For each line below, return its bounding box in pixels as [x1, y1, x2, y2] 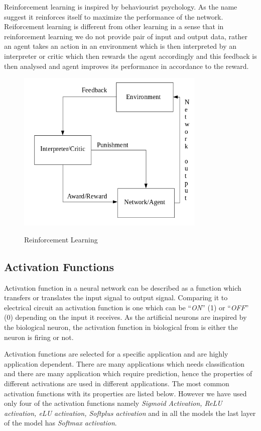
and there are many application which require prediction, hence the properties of [4, 368, 252, 379]
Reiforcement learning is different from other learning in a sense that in [4, 21, 224, 32]
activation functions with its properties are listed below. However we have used [4, 388, 247, 398]
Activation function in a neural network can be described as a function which [4, 282, 241, 293]
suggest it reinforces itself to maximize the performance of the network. [4, 11, 223, 22]
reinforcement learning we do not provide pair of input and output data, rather [4, 31, 247, 41]
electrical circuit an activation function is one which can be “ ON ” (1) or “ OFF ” [4, 302, 249, 312]
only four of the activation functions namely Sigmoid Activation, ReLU [4, 398, 222, 408]
